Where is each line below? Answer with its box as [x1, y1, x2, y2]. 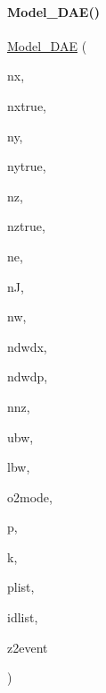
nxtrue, [7, 96, 47, 115]
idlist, [7, 608, 38, 627]
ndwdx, [7, 337, 47, 355]
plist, [7, 577, 35, 596]
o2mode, [7, 487, 53, 506]
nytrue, [7, 157, 46, 175]
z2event [7, 637, 48, 656]
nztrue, [7, 217, 45, 235]
